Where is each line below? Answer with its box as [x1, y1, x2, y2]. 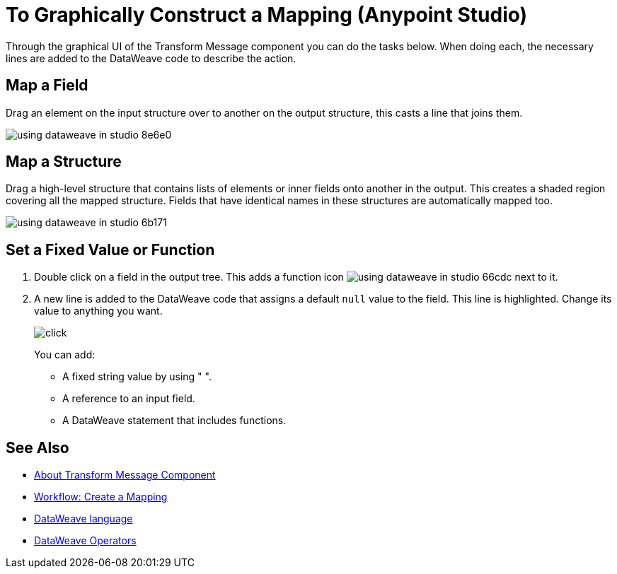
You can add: [34, 348, 96, 361]
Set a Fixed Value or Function [6, 240, 215, 259]
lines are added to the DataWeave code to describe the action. [6, 52, 296, 64]
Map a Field [6, 76, 88, 95]
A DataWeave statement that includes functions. [62, 414, 287, 427]
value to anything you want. [34, 305, 163, 317]
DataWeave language [34, 512, 133, 525]
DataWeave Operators [34, 534, 137, 547]
